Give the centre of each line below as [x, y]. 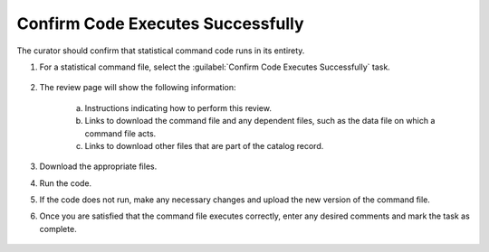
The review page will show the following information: [138, 88]
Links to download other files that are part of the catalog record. [204, 145]
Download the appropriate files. [98, 166]
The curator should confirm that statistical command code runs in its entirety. [161, 51]
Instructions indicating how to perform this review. [178, 107]
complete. [58, 229]
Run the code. [66, 183]
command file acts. [120, 133]
